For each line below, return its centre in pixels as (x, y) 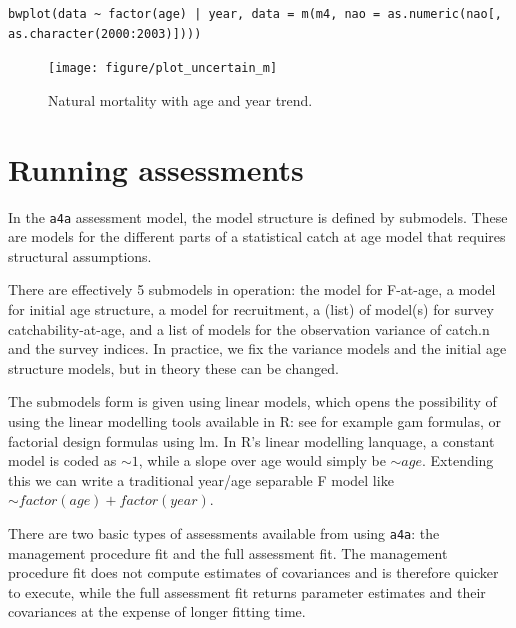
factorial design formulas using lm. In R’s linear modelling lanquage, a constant (251, 440)
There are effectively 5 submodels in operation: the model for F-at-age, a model (252, 289)
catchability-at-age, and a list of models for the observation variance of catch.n (249, 328)
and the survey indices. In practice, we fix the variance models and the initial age (257, 348)
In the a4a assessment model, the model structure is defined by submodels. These (258, 216)
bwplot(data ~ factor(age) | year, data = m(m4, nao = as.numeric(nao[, (255, 14)
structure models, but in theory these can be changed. (173, 367)
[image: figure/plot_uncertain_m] (163, 68)
